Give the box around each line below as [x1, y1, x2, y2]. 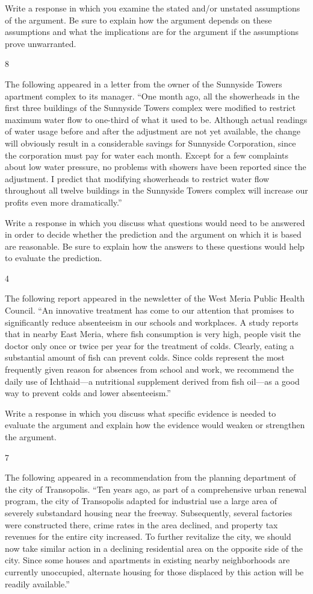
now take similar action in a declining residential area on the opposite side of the [5, 542, 303, 554]
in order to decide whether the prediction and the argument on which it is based [5, 228, 302, 241]
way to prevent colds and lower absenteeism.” [5, 387, 171, 399]
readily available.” [5, 577, 70, 590]
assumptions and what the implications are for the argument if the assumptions [5, 25, 299, 38]
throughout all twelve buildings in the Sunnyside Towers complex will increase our [5, 184, 308, 197]
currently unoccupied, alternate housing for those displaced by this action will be [5, 565, 304, 578]
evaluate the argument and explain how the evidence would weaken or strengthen [5, 419, 305, 431]
